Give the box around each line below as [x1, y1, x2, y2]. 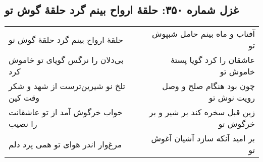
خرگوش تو [218, 118, 255, 130]
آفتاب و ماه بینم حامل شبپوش [151, 28, 255, 40]
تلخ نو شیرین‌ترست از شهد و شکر [9, 80, 126, 92]
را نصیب [9, 118, 37, 130]
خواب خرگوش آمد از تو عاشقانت [9, 106, 123, 118]
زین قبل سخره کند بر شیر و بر [149, 106, 255, 118]
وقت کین [9, 92, 40, 104]
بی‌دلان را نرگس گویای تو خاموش [9, 54, 124, 66]
